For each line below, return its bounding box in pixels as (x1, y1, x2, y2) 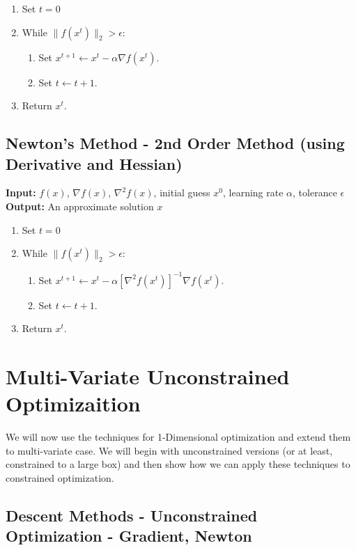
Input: (6, 185, 36, 200)
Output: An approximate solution (6, 198, 154, 213)
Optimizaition (6, 389, 141, 418)
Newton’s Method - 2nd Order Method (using (6, 132, 345, 154)
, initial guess (153, 185, 210, 200)
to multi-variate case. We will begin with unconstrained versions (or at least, (6, 443, 333, 457)
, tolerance (293, 185, 337, 200)
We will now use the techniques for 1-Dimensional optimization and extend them (6, 430, 351, 444)
